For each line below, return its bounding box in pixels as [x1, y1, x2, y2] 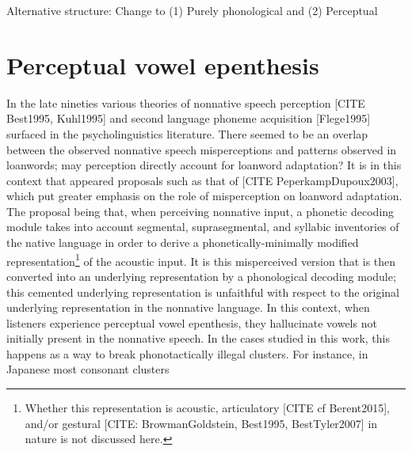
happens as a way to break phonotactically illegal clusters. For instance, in [6, 345, 368, 362]
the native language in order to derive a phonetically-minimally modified [6, 234, 359, 251]
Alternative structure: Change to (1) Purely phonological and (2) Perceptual [6, 2, 378, 18]
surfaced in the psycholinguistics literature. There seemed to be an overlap [6, 125, 368, 142]
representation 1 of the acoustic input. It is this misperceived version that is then [6, 250, 396, 269]
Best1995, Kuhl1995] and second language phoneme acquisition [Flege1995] [6, 110, 371, 127]
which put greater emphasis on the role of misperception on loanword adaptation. [6, 188, 402, 204]
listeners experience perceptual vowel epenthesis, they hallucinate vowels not [6, 314, 377, 331]
